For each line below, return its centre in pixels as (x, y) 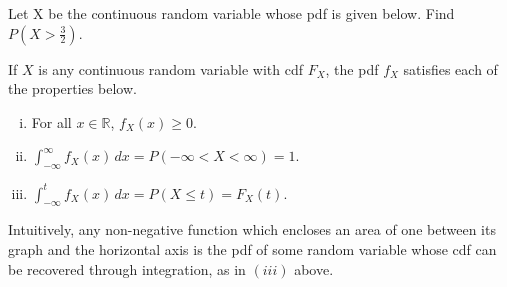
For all (51, 121)
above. (314, 268)
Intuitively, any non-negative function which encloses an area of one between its (252, 229)
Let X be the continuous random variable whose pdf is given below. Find (231, 13)
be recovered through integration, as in (127, 268)
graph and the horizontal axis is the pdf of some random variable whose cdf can (252, 249)
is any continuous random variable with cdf (170, 68)
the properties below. (72, 88)
